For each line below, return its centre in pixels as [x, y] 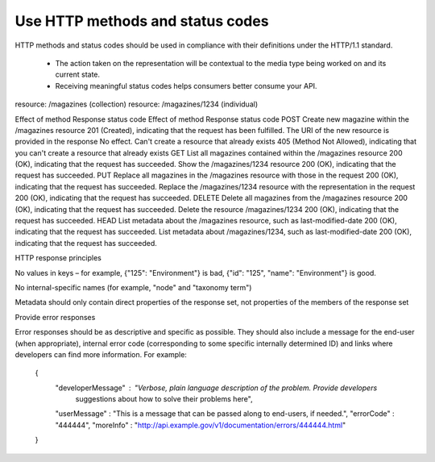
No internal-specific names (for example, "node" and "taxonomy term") [133, 287]
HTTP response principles [58, 258]
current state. [78, 75]
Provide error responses [55, 317]
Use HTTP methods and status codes [142, 21]
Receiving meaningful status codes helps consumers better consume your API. [186, 85]
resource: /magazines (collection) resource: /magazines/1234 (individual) [136, 104]
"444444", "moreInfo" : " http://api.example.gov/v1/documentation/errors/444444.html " [201, 425]
